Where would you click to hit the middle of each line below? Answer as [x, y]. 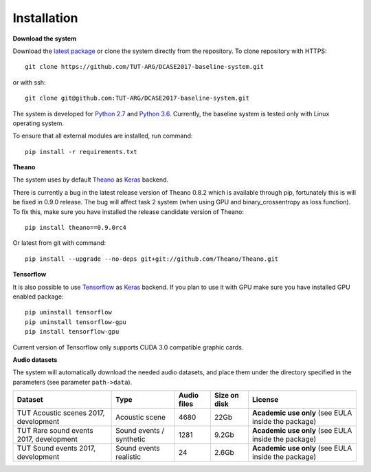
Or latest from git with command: [59, 243]
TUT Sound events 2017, [56, 449]
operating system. [38, 123]
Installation [45, 18]
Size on [227, 396]
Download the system [45, 39]
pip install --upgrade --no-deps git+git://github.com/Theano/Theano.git [152, 259]
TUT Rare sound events [55, 431]
